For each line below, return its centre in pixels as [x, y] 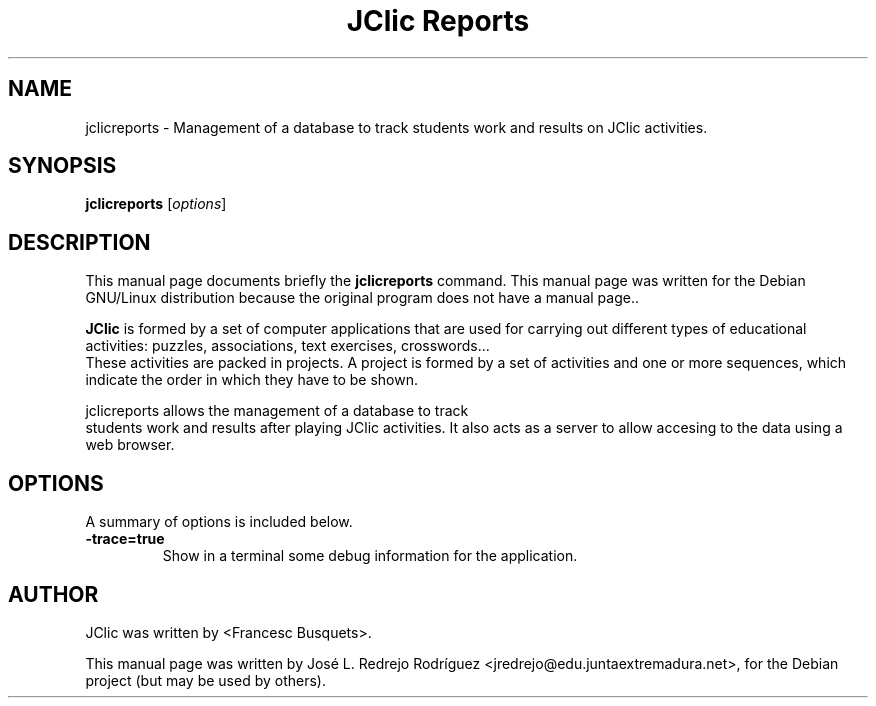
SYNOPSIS [62, 166]
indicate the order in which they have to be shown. [252, 380]
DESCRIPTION [79, 242]
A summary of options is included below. [219, 522]
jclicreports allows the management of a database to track [277, 411]
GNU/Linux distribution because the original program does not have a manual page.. [362, 298]
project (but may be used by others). [205, 680]
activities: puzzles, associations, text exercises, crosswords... [287, 346]
